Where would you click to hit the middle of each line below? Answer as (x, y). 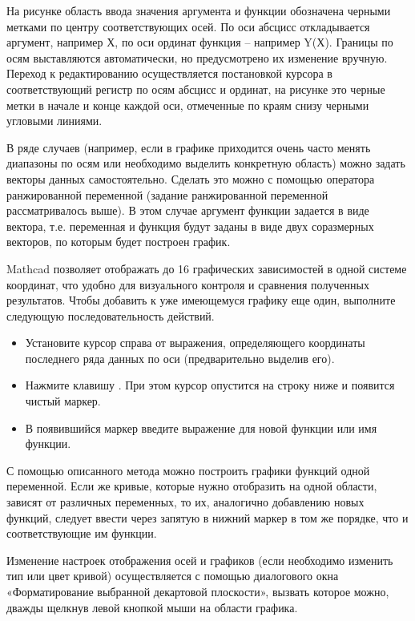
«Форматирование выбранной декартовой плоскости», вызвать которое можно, (198, 591)
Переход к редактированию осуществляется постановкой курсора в (169, 73)
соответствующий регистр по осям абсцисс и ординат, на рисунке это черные (196, 89)
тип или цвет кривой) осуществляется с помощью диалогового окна (173, 576)
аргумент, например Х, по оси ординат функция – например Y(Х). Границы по (200, 42)
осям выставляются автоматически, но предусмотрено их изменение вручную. (197, 57)
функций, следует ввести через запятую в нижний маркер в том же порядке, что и (207, 517)
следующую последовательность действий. (111, 315)
